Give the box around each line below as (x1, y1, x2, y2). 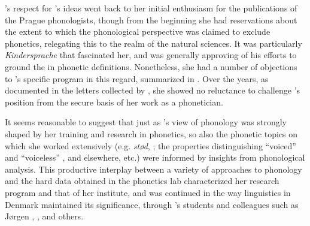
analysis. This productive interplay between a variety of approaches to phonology (5, 162, 302, 175)
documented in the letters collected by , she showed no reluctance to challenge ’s (5, 84, 300, 97)
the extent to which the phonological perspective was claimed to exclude (5, 25, 271, 38)
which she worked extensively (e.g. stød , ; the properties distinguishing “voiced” (5, 139, 296, 152)
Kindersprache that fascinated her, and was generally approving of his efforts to (5, 49, 297, 61)
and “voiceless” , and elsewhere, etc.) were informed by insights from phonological (5, 151, 305, 164)
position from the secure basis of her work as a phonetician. (5, 95, 223, 108)
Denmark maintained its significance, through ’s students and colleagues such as (5, 198, 299, 210)
